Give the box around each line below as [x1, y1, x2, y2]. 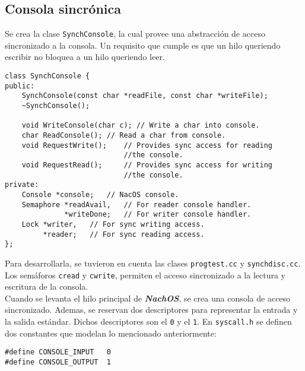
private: [5, 180, 39, 189]
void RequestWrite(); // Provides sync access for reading [21, 141, 273, 150]
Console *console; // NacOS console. [21, 190, 179, 199]
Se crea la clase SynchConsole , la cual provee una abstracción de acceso [5, 27, 265, 40]
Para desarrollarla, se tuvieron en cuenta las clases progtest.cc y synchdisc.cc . [5, 256, 301, 269]
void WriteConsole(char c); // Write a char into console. [21, 121, 260, 130]
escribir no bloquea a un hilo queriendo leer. [5, 50, 165, 63]
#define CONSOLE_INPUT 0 [5, 348, 111, 357]
